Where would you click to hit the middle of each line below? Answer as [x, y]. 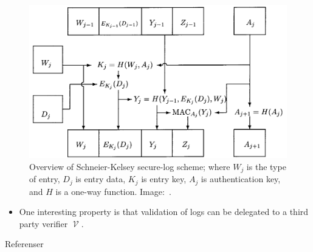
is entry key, [164, 179]
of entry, [45, 179]
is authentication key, [241, 179]
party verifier [43, 223]
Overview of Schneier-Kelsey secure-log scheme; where [130, 166]
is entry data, [101, 179]
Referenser [24, 244]
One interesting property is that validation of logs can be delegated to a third [164, 212]
